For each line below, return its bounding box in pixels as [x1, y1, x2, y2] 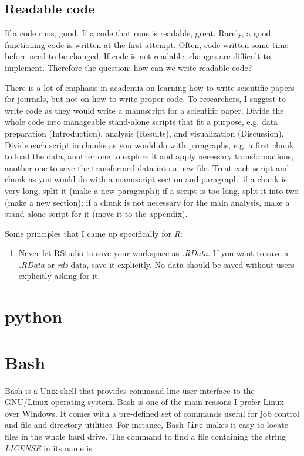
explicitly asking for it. [18, 270, 100, 282]
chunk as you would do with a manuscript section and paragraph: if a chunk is [5, 173, 287, 185]
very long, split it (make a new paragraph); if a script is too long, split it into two [5, 184, 299, 196]
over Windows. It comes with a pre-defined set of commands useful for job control [5, 407, 299, 419]
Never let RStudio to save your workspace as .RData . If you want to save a [18, 247, 289, 259]
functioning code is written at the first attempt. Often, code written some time [5, 38, 289, 50]
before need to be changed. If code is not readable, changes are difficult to [5, 50, 271, 62]
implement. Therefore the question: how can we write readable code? [5, 61, 252, 73]
